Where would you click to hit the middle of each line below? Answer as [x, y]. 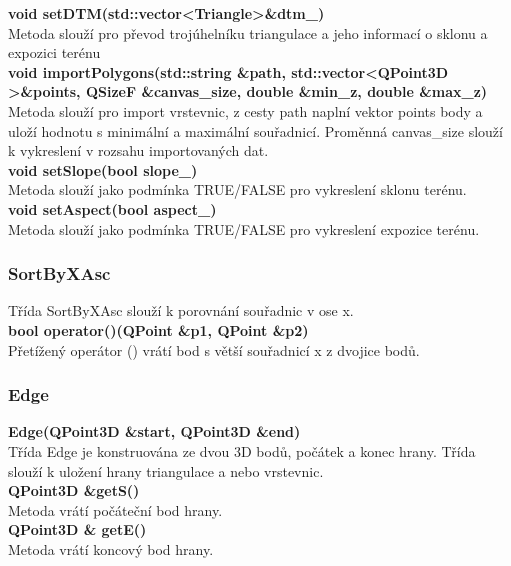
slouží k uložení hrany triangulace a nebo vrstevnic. [166, 470]
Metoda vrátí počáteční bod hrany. [115, 509]
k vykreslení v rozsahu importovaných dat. [138, 150]
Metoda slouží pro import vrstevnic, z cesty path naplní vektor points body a [245, 110]
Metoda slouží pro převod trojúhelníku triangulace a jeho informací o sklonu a [248, 32]
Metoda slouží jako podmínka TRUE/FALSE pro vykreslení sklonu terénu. [237, 189]
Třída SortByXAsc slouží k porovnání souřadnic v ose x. [181, 310]
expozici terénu [54, 52]
